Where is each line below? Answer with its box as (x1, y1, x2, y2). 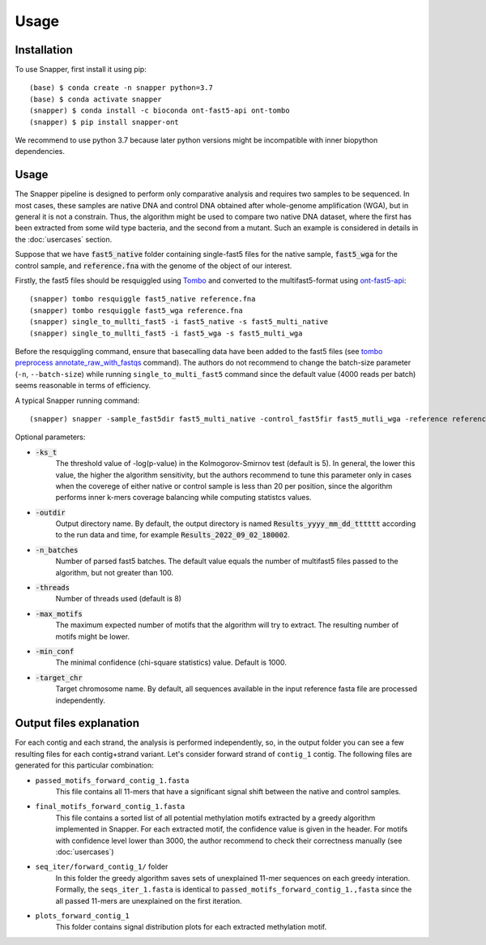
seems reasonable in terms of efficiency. (15, 381, 151, 391)
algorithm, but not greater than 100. (55, 567, 174, 577)
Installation (15, 43, 73, 57)
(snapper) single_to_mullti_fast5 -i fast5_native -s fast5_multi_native (29, 317, 329, 327)
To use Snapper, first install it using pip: (15, 65, 147, 75)
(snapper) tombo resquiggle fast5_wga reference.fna (29, 306, 243, 315)
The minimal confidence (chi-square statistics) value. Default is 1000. (55, 657, 288, 668)
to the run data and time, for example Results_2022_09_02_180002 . (55, 530, 291, 540)
